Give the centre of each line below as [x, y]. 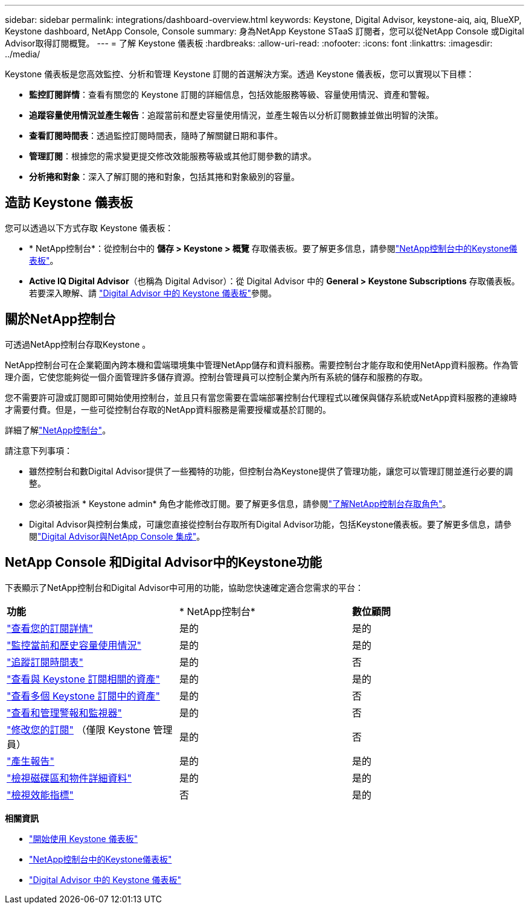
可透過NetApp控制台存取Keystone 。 [78, 344]
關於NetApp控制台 [60, 319]
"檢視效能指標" [40, 795]
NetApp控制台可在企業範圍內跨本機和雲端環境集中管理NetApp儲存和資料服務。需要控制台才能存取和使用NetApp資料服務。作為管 [262, 365]
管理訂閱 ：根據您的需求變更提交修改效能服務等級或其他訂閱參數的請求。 [173, 156]
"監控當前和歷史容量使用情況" [74, 645]
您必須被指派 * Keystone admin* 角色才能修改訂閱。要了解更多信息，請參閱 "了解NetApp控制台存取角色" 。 [240, 503]
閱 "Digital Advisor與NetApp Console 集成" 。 [117, 536]
